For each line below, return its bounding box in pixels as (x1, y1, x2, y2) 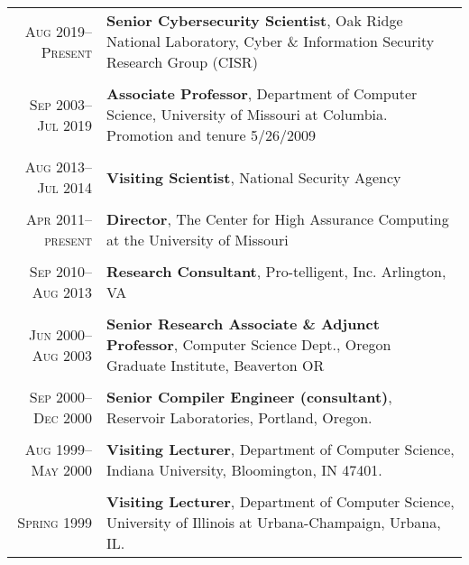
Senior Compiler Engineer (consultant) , (106, 386, 392, 407)
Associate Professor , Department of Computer (106, 83, 418, 104)
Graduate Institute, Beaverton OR (106, 355, 325, 375)
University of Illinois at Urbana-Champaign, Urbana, (106, 512, 441, 533)
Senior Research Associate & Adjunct (106, 313, 380, 334)
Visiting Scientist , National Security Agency (106, 166, 401, 188)
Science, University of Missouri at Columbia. (106, 104, 388, 125)
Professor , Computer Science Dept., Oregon (106, 334, 391, 355)
